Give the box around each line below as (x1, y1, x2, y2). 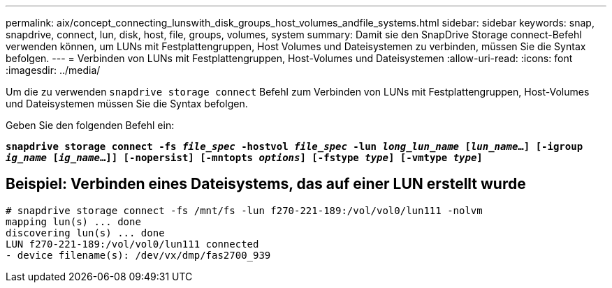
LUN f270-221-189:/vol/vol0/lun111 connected (6, 238, 259, 250)
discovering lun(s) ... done (6, 227, 165, 238)
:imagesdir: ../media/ (6, 64, 101, 76)
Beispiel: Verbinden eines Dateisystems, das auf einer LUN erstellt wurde (6, 175, 526, 193)
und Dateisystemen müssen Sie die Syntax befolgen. (6, 98, 248, 109)
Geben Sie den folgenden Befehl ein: (6, 119, 175, 131)
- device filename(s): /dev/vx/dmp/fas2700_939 (6, 249, 271, 261)
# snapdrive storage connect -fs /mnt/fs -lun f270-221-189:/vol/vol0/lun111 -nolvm (6, 204, 483, 216)
